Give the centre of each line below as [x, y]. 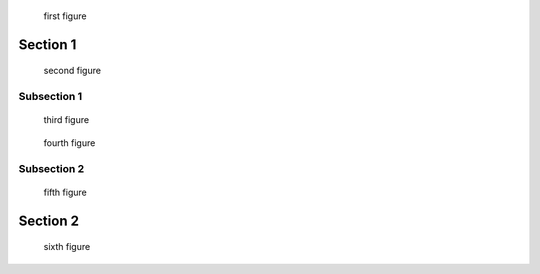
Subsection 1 [50, 97]
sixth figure [67, 247]
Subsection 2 [51, 168]
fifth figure [65, 192]
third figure [66, 120]
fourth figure [69, 142]
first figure [65, 16]
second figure [72, 71]
